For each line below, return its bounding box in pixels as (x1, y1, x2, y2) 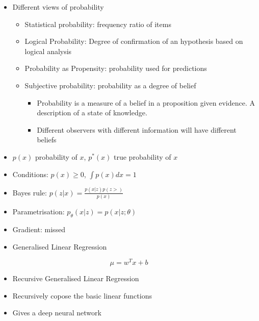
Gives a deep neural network (12, 307, 101, 318)
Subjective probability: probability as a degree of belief (24, 80, 196, 90)
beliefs (37, 134, 57, 145)
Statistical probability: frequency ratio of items (24, 18, 171, 29)
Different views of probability (12, 2, 104, 12)
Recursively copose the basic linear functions (12, 290, 152, 301)
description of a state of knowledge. (37, 107, 147, 118)
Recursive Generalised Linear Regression (12, 273, 139, 284)
